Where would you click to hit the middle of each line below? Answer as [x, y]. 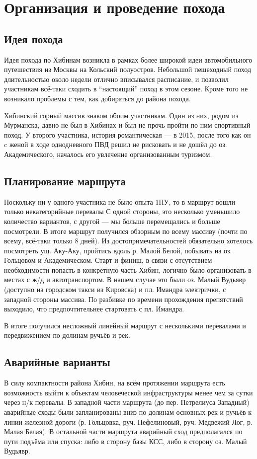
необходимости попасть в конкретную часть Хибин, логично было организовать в [128, 269]
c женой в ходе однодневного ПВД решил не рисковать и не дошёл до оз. [116, 144]
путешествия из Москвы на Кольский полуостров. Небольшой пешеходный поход [128, 69]
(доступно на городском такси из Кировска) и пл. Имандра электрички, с [115, 289]
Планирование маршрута [65, 181]
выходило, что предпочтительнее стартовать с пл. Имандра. [94, 309]
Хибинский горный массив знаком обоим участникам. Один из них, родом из [121, 115]
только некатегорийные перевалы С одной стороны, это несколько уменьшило [122, 211]
